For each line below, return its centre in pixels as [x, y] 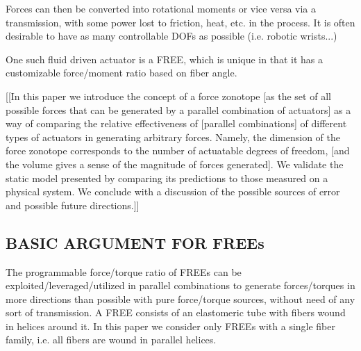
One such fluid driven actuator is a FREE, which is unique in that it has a [164, 59]
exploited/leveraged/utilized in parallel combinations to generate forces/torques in [180, 285]
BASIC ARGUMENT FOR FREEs [135, 242]
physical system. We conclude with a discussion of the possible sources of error [173, 191]
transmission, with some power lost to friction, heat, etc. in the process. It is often [180, 22]
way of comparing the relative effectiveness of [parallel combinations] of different [176, 123]
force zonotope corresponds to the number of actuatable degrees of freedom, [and [178, 150]
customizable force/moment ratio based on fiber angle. [121, 73]
